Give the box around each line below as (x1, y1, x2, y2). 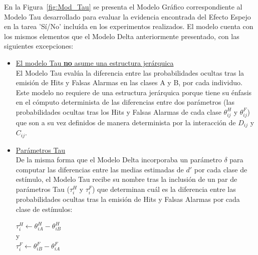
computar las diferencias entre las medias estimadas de (16, 164, 184, 174)
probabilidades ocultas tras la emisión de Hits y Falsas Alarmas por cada (16, 194, 240, 204)
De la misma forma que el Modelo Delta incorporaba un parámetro (16, 154, 222, 165)
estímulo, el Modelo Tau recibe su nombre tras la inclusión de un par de (16, 174, 237, 184)
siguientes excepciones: (4, 41, 74, 51)
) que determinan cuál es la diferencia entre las (92, 183, 236, 194)
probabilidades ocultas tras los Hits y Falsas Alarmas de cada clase (16, 106, 221, 117)
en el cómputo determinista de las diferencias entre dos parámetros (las (16, 97, 234, 107)
